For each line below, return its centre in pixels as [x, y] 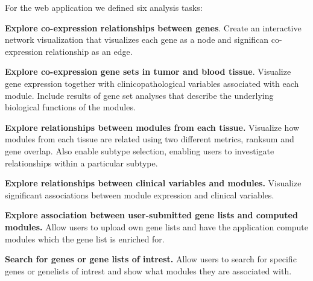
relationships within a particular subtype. [81, 163]
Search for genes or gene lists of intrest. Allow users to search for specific [151, 259]
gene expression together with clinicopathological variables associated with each [152, 83]
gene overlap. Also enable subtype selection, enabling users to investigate [140, 150]
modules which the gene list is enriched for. [85, 238]
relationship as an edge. [89, 51]
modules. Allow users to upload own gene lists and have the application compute [157, 226]
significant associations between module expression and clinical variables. [140, 194]
